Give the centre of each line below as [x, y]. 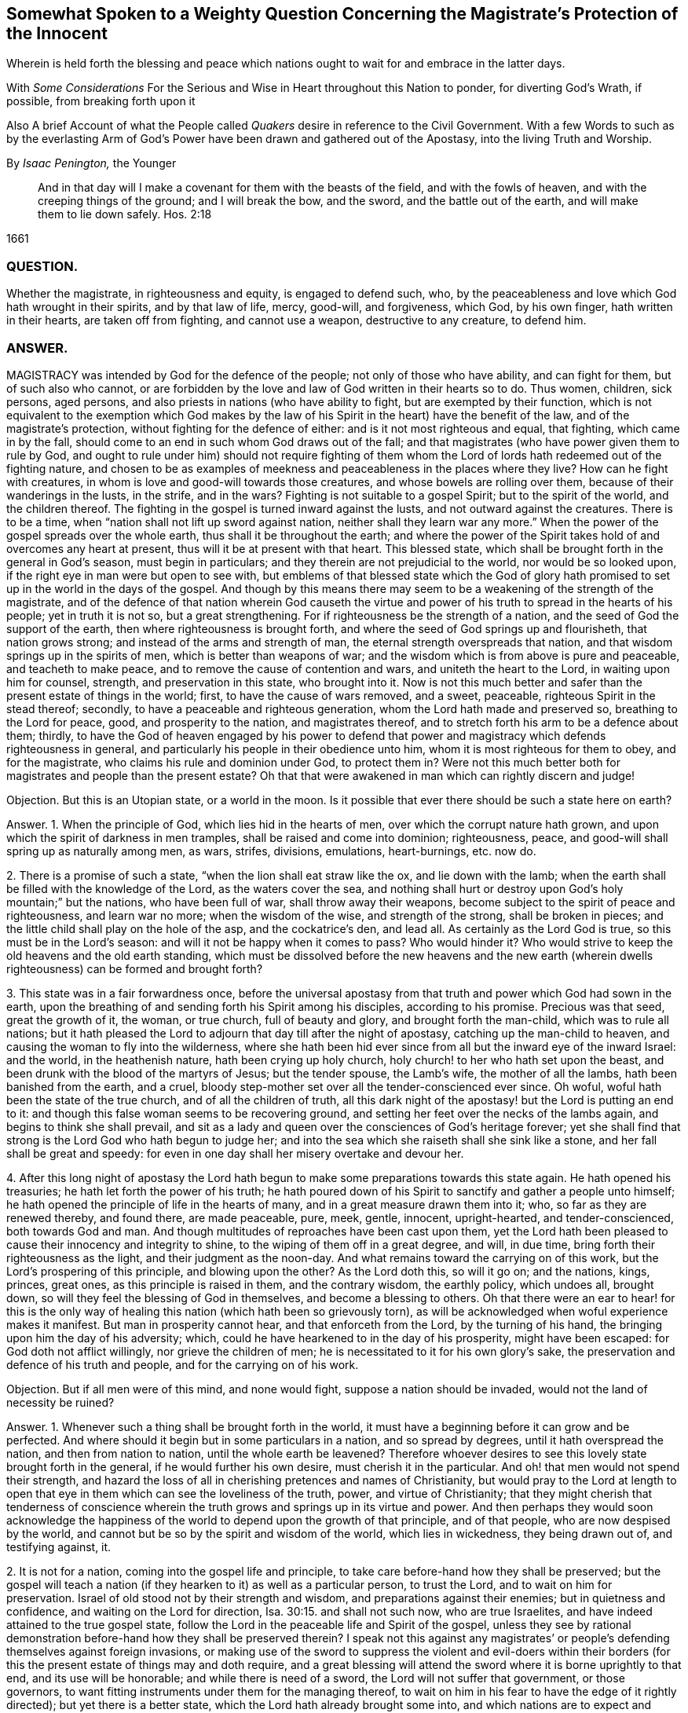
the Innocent [57, 33]
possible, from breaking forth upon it [101, 101]
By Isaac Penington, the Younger [91, 163]
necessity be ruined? [60, 1402]
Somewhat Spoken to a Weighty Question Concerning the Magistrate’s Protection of [342, 14]
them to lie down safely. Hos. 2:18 [125, 214]
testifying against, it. [59, 1546]
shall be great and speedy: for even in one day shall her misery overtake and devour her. [235, 1153]
